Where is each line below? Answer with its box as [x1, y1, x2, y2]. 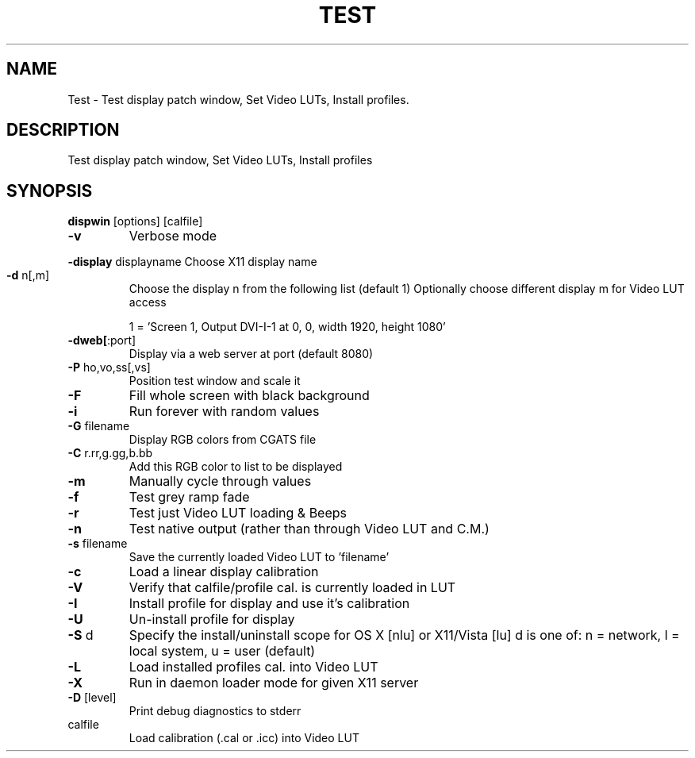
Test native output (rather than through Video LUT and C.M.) [129, 521, 490, 537]
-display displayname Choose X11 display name [67, 255, 317, 269]
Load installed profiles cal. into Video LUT [129, 659, 378, 675]
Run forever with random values [129, 403, 320, 420]
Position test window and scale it [129, 374, 301, 388]
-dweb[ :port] [67, 333, 136, 348]
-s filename [67, 537, 128, 551]
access [129, 295, 167, 310]
